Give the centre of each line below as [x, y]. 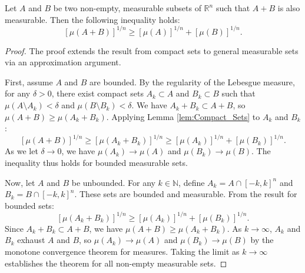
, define [192, 182]
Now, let [20, 182]
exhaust [31, 240]
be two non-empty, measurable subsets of [127, 8]
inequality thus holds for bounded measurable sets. [96, 162]
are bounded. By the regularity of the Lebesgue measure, [192, 81]
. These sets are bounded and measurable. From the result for [186, 194]
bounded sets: [29, 205]
